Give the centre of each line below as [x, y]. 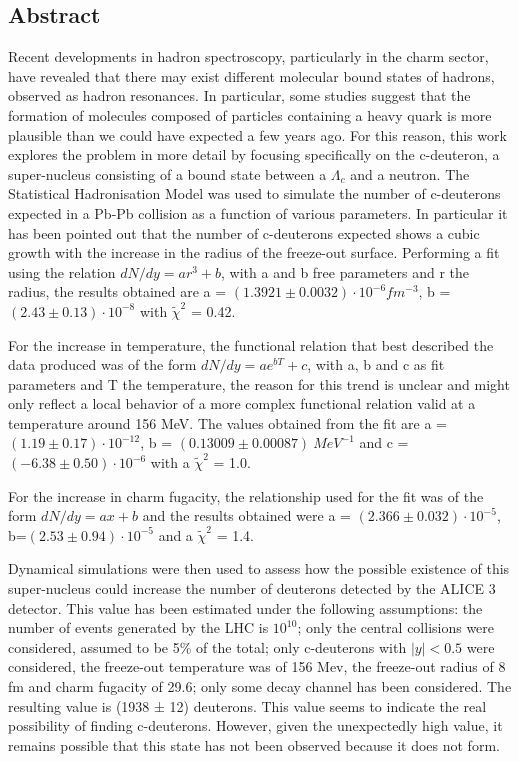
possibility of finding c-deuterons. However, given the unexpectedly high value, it [255, 725]
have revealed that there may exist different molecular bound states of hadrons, [251, 75]
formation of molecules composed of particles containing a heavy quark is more [250, 114]
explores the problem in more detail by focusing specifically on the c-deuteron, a [254, 154]
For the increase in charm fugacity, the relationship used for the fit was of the [246, 495]
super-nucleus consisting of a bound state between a [167, 173]
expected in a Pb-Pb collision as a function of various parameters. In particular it [258, 212]
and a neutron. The [410, 173]
